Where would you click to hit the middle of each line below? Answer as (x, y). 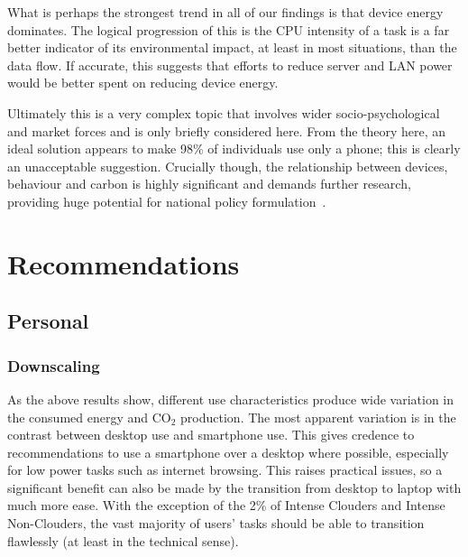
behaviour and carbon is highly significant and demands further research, (209, 184)
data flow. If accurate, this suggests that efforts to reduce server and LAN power (230, 65)
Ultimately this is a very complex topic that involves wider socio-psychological (224, 112)
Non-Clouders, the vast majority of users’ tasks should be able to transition (216, 523)
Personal (48, 321)
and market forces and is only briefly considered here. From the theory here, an (227, 130)
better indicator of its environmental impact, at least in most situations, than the (232, 47)
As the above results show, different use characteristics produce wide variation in (231, 399)
